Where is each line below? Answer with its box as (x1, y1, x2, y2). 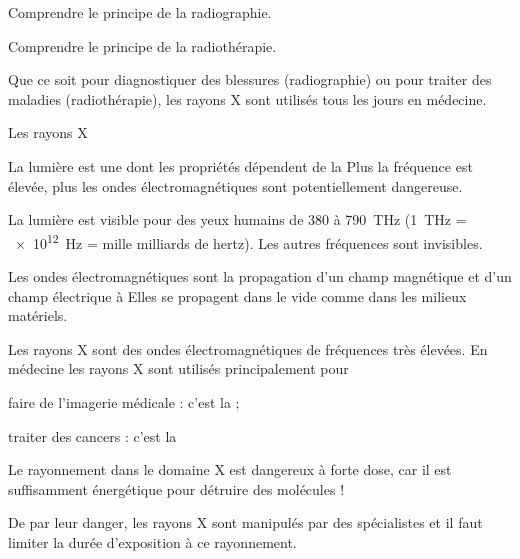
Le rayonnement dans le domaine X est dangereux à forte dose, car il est (8, 459, 452, 480)
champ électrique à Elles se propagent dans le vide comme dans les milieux (8, 285, 467, 306)
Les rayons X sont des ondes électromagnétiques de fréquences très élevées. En (8, 338, 488, 359)
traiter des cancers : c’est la (8, 425, 177, 446)
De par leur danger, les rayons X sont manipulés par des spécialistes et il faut (8, 512, 483, 533)
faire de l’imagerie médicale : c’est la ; (8, 391, 240, 412)
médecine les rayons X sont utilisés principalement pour (8, 358, 349, 379)
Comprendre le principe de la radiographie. (8, 2, 272, 22)
